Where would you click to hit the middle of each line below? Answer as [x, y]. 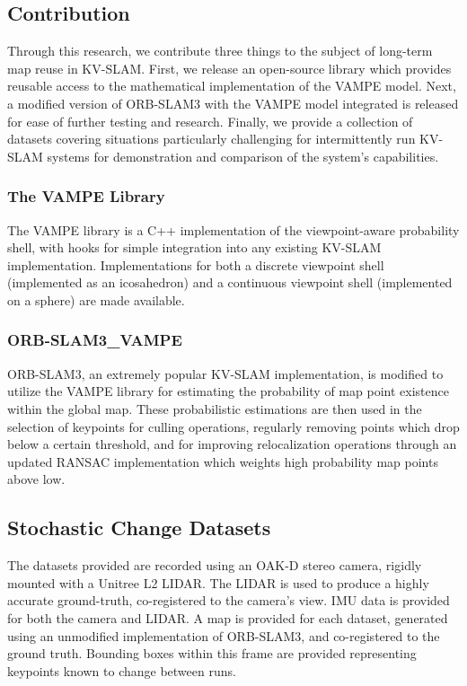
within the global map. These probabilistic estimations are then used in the [215, 408]
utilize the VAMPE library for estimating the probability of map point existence [228, 391]
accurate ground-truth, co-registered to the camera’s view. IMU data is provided [229, 600]
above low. [36, 479]
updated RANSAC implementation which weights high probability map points [223, 461]
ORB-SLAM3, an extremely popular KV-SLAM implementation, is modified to [225, 373]
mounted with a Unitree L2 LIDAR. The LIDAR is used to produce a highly [218, 582]
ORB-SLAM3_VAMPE [95, 340]
